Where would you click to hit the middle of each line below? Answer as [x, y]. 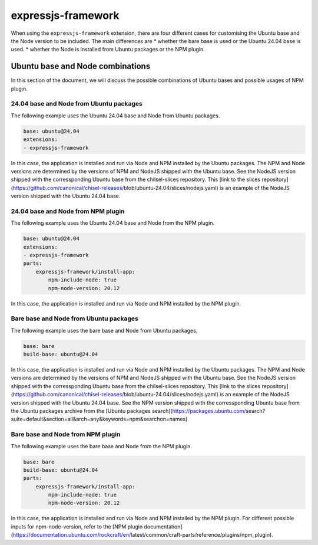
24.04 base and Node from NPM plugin [68, 211]
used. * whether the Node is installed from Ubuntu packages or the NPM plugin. [108, 50]
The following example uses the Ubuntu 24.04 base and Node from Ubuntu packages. [115, 116]
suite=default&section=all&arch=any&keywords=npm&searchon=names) [99, 419]
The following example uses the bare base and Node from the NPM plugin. [102, 446]
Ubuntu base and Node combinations [81, 66]
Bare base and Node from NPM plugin [66, 435]
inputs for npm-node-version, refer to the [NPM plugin [77, 526]
